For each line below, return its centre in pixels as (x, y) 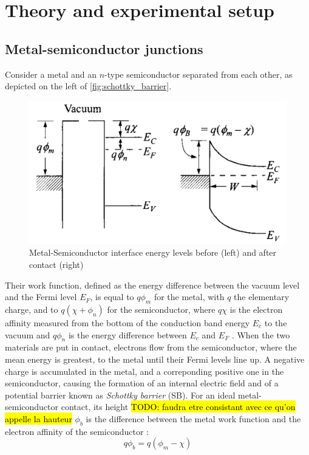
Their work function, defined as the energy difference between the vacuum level (152, 285)
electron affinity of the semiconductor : (77, 431)
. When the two (261, 334)
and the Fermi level (41, 297)
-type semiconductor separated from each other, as (199, 74)
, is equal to (112, 297)
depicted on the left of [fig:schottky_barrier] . (88, 86)
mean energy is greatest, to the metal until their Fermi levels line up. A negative (155, 359)
